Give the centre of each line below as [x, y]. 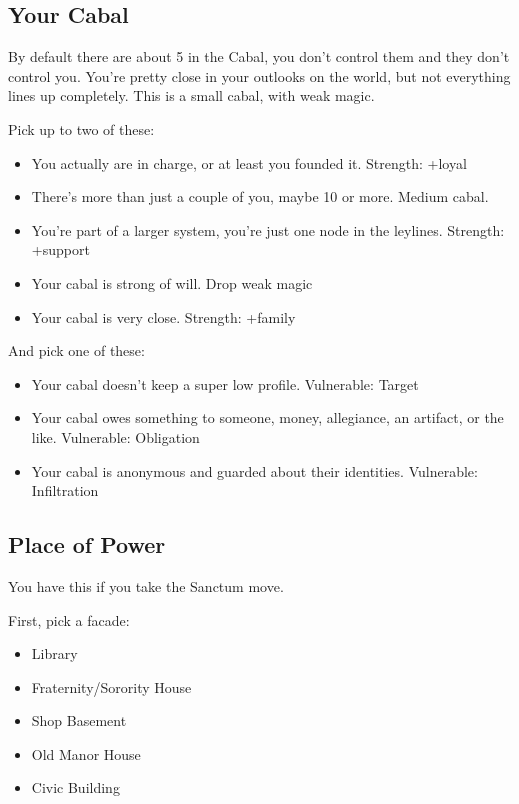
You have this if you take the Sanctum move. [146, 585]
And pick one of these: [76, 350]
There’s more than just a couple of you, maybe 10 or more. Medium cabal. [260, 196]
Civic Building [75, 787]
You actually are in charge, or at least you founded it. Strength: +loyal [249, 162]
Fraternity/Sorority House [111, 686]
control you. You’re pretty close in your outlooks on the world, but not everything [259, 75]
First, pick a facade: [69, 619]
